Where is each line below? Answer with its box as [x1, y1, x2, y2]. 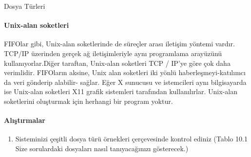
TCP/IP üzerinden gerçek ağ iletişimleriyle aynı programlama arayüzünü [4, 48, 222, 58]
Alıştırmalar [4, 115, 45, 125]
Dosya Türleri [4, 1, 45, 11]
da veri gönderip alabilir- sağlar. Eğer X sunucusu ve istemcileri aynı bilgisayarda [4, 77, 247, 87]
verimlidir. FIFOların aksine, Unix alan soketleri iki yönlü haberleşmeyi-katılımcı [4, 67, 246, 78]
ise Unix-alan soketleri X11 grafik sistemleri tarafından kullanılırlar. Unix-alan [4, 86, 237, 97]
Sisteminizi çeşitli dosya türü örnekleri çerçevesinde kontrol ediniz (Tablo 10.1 [15, 134, 248, 144]
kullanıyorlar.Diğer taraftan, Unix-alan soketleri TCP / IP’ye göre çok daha [4, 58, 231, 68]
